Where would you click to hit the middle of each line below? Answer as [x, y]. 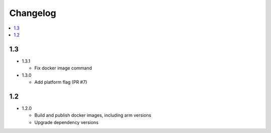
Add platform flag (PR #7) [61, 82]
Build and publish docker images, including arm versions [93, 115]
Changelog [33, 13]
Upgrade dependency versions [66, 122]
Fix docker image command [63, 68]
